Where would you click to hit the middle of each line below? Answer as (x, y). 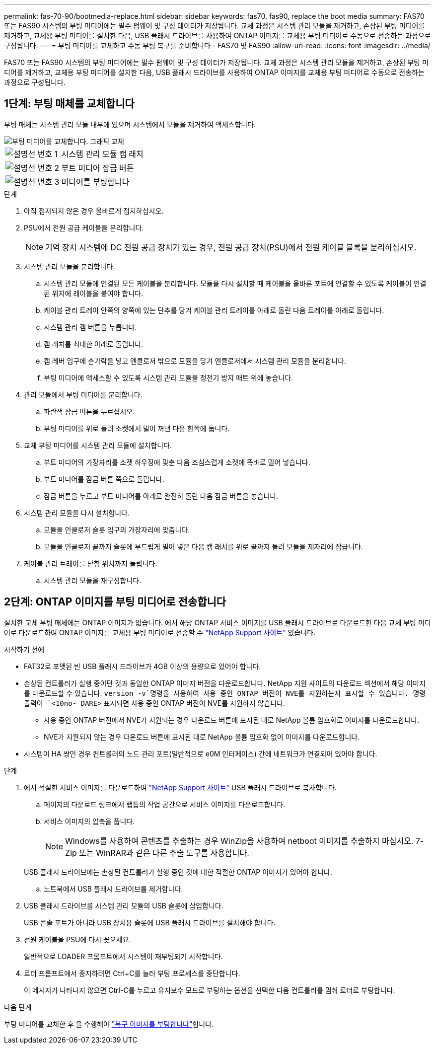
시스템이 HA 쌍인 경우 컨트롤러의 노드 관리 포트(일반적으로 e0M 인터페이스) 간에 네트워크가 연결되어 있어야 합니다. (201, 753)
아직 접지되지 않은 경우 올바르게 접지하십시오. (94, 211)
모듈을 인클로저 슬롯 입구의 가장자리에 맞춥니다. (117, 529)
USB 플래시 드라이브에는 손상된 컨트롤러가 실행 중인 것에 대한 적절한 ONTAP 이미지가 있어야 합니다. (178, 872)
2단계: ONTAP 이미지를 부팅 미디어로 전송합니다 (115, 602)
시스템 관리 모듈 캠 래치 (102, 154)
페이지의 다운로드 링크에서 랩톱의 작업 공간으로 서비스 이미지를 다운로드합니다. (165, 804)
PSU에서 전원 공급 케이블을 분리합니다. (84, 227)
